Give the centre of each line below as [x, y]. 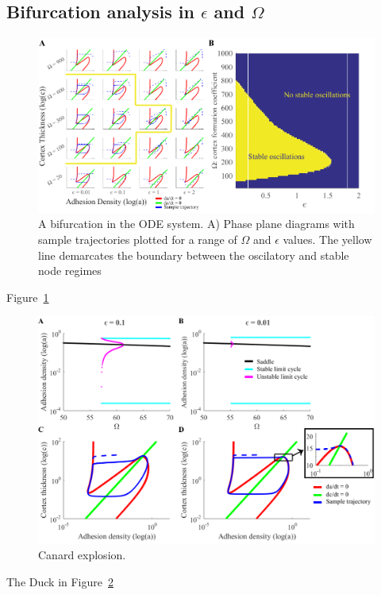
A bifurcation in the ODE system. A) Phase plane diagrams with [196, 224]
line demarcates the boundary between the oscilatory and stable [194, 255]
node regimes [70, 270]
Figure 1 [28, 297]
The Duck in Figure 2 [60, 581]
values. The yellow [327, 240]
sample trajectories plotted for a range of [138, 240]
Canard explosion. [82, 555]
